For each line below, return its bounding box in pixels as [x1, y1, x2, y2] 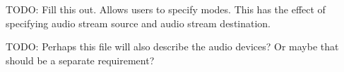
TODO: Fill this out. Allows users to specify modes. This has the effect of [6, 2, 326, 16]
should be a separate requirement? [6, 52, 155, 67]
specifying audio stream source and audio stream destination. [6, 15, 271, 30]
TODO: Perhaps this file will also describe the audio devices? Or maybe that [6, 39, 339, 54]
